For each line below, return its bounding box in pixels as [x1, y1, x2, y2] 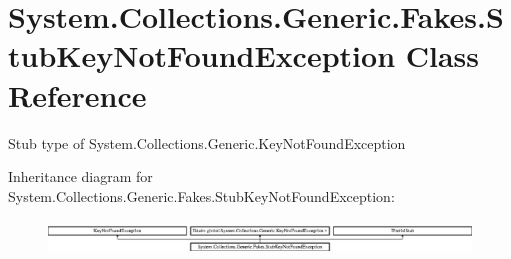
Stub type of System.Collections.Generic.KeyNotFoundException [8, 132, 406, 153]
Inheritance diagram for [8, 166, 153, 187]
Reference [8, 74, 147, 115]
